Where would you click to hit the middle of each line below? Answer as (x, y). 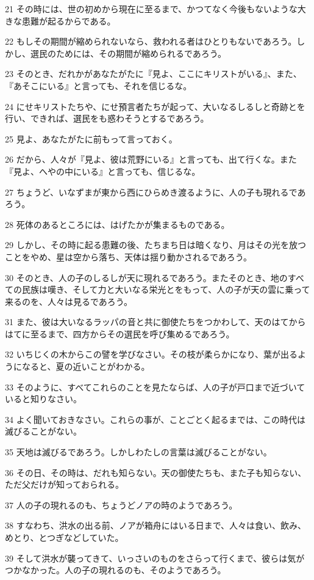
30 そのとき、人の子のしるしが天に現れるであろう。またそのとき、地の (146, 277)
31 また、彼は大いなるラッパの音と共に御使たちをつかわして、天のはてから (155, 322)
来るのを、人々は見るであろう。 (69, 301)
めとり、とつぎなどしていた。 (64, 537)
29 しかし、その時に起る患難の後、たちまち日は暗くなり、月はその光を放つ (156, 245)
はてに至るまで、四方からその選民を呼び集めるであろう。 (120, 333)
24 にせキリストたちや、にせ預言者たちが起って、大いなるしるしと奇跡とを (155, 106)
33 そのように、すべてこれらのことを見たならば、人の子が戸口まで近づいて (155, 387)
